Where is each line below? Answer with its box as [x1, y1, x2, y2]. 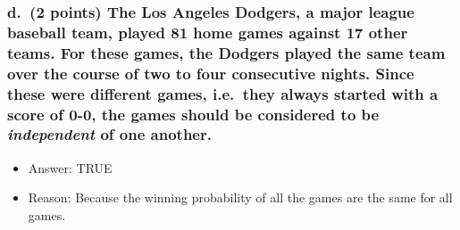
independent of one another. [7, 123, 212, 145]
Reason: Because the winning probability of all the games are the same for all [28, 188, 453, 207]
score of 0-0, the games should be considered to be [7, 103, 380, 125]
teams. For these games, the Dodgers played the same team [7, 41, 446, 63]
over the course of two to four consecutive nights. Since [7, 62, 414, 84]
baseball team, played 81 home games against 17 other [7, 21, 408, 43]
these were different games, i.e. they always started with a [7, 82, 439, 104]
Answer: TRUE [28, 158, 113, 177]
